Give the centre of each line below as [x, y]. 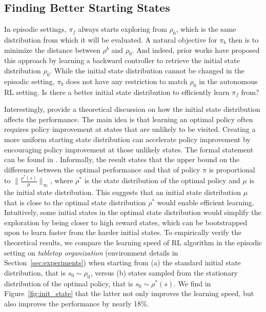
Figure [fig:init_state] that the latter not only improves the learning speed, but [129, 293]
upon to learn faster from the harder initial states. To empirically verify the [123, 232]
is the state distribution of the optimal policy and [162, 180]
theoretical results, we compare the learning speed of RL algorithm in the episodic [133, 242]
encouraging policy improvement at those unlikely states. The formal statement [129, 149]
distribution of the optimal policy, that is [69, 283]
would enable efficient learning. [206, 202]
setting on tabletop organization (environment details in [91, 252]
